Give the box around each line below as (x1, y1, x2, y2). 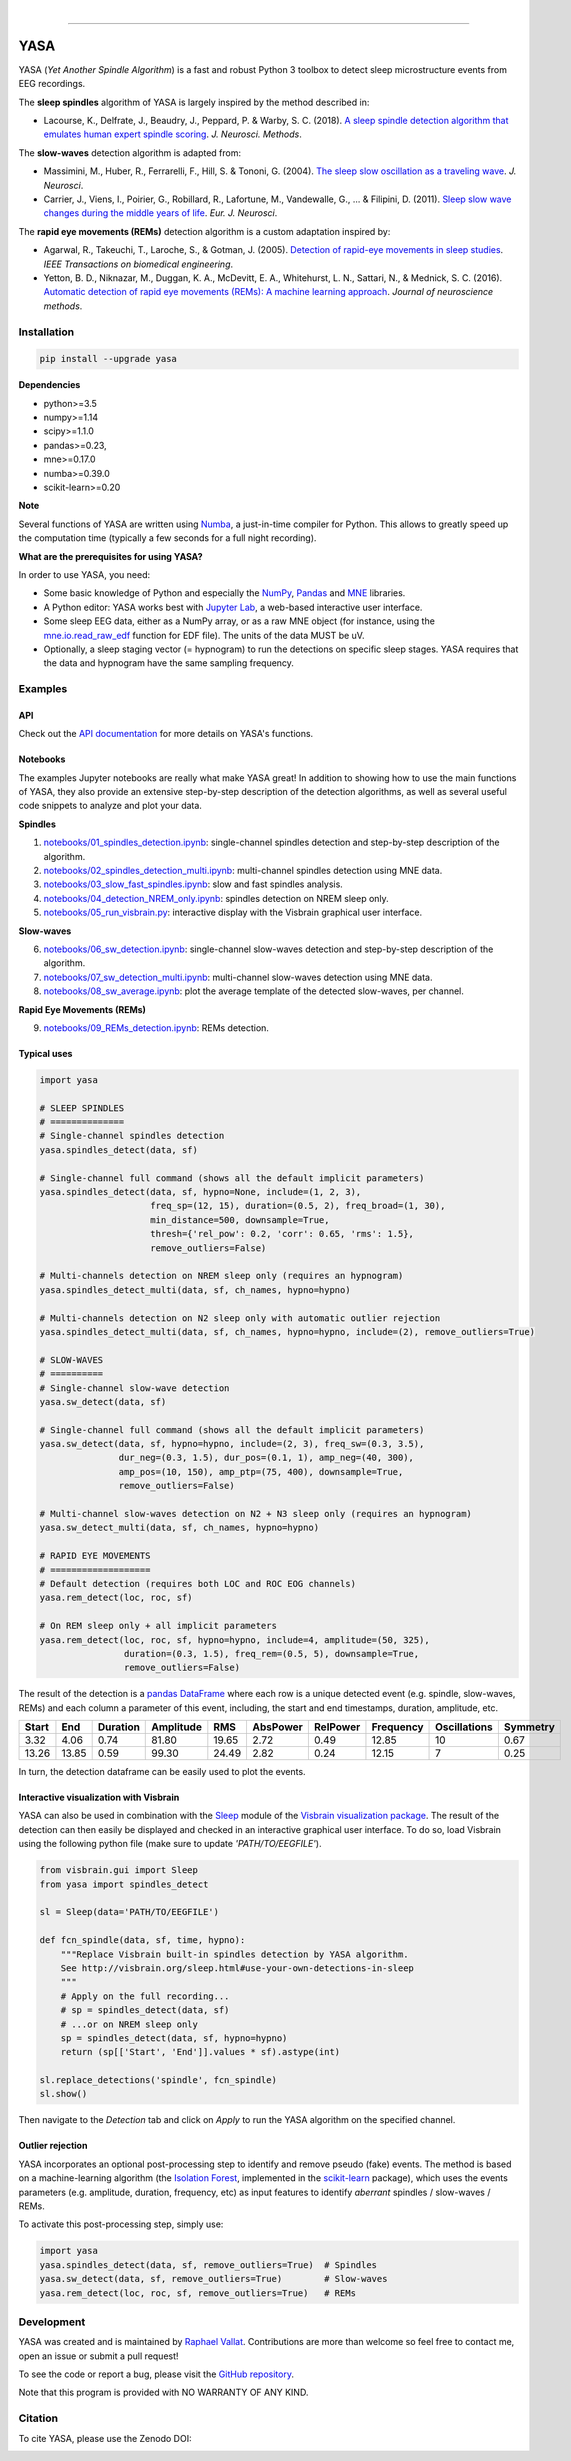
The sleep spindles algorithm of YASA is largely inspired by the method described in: (18, 96, 370, 108)
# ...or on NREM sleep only (60, 2018, 199, 2030)
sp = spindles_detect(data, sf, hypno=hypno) (60, 2032, 288, 2044)
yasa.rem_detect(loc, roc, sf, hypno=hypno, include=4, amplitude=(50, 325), (39, 1634, 430, 1645)
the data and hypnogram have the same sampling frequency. (43, 657, 295, 669)
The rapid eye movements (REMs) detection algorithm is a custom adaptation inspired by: (18, 225, 391, 237)
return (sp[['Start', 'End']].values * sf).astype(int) (60, 2046, 341, 2058)
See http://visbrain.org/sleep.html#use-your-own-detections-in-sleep (60, 1962, 415, 1974)
